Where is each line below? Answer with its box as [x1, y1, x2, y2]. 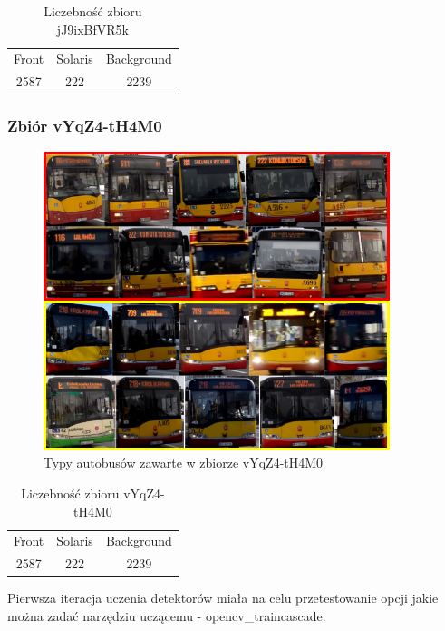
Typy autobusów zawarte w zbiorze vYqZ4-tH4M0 [44, 453, 324, 472]
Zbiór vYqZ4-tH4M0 [7, 114, 162, 137]
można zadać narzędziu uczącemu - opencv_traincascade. [7, 606, 326, 625]
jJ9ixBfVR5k [56, 19, 129, 38]
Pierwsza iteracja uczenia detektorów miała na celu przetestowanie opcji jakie [7, 588, 439, 607]
